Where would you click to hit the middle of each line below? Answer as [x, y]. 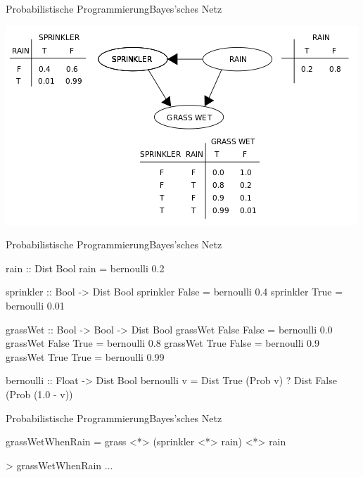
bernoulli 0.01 [35, 305]
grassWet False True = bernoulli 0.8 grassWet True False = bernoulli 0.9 [163, 343]
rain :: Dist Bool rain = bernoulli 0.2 [85, 268]
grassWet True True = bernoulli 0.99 [85, 356]
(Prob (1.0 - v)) [39, 394]
